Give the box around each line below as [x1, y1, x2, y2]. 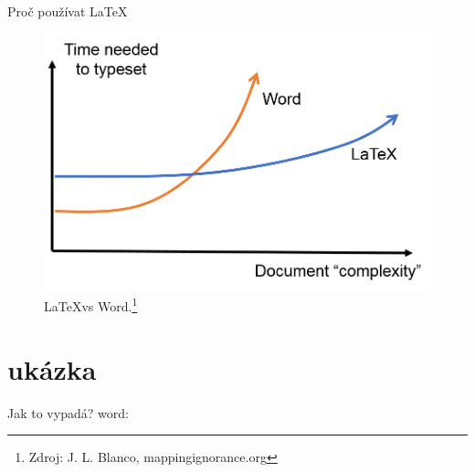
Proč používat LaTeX [7, 2, 128, 20]
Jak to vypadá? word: [7, 403, 129, 422]
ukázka [7, 350, 97, 387]
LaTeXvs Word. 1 [44, 294, 138, 316]
